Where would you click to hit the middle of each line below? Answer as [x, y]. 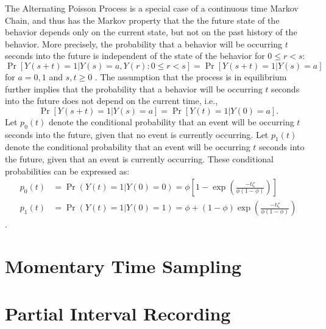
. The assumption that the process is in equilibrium [191, 76]
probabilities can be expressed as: [67, 171]
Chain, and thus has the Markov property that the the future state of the [142, 20]
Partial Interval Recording [118, 313]
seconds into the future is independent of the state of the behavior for [135, 56]
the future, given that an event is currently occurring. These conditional [139, 158]
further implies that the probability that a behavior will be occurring [134, 88]
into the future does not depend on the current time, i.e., [112, 101]
